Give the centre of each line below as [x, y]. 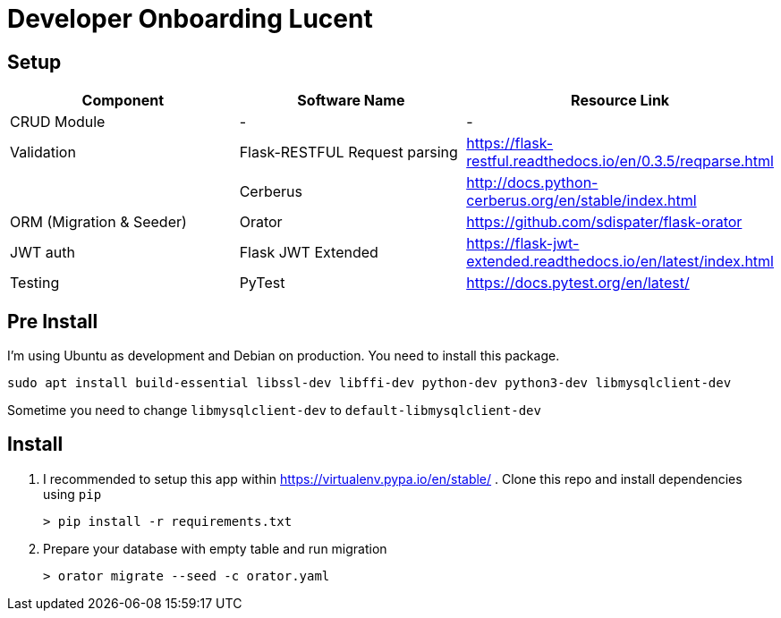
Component [123, 101]
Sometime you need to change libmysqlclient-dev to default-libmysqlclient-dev [274, 411]
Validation [43, 152]
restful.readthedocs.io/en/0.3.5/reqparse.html [620, 161]
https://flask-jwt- [523, 244]
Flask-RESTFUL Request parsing [348, 152]
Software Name [351, 101]
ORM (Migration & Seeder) [98, 222]
